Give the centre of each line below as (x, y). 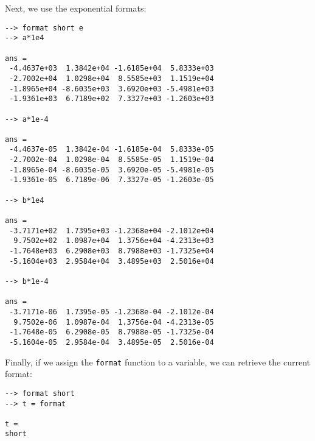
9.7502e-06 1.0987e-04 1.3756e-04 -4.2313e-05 (114, 322)
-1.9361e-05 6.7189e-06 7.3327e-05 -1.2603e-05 (112, 180)
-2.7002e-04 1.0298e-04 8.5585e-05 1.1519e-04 (112, 160)
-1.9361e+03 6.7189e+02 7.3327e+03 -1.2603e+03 (112, 99)
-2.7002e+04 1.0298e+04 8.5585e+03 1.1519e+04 (112, 78)
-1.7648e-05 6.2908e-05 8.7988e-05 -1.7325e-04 (112, 332)
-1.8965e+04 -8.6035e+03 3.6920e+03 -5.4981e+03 (112, 89)
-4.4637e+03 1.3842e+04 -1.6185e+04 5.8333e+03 (112, 69)
